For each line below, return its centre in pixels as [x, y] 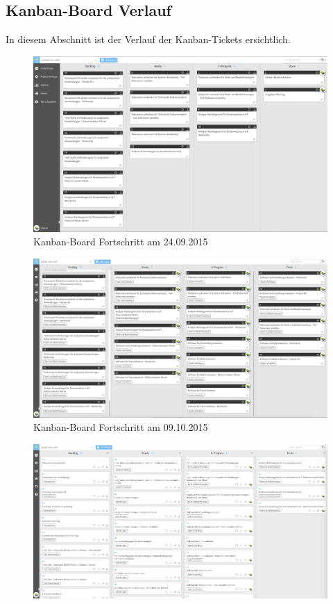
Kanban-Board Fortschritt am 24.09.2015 [121, 242]
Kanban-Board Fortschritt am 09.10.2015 [121, 427]
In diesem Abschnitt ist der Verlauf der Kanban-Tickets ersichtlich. [148, 39]
